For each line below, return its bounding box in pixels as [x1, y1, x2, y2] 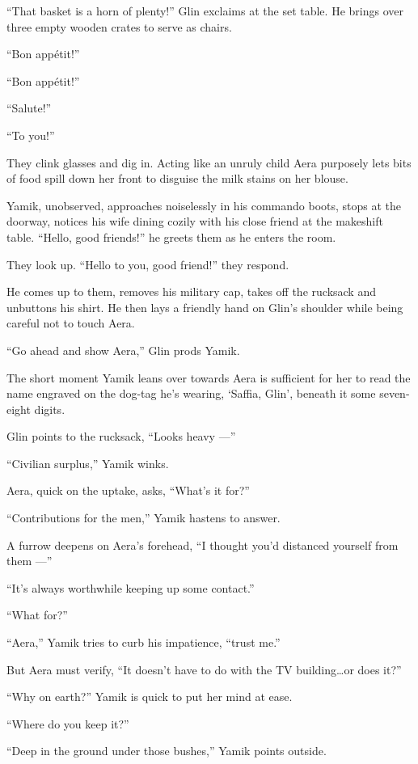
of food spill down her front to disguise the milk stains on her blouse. [6, 170, 348, 187]
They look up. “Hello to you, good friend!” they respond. [6, 255, 289, 272]
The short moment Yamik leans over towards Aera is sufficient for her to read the [6, 369, 411, 386]
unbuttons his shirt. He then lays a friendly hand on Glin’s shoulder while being [6, 298, 403, 315]
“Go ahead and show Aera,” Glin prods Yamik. [6, 341, 240, 358]
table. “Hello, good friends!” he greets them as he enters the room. [6, 228, 336, 245]
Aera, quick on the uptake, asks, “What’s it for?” [6, 482, 250, 499]
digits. [34, 400, 65, 417]
